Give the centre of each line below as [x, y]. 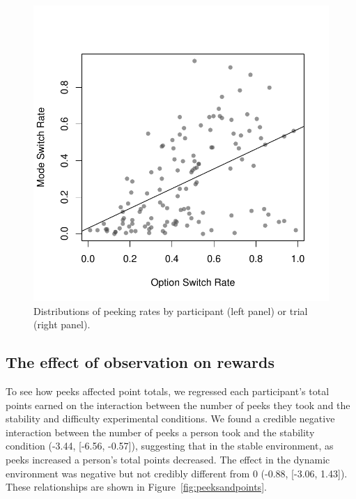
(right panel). [62, 324]
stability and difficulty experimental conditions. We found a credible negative [170, 419]
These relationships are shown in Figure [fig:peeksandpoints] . [136, 487]
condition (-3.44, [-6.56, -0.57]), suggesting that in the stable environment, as [170, 446]
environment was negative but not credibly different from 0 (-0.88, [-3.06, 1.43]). [177, 473]
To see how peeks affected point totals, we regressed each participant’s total [168, 391]
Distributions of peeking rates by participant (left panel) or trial [171, 310]
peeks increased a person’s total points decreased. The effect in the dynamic [168, 459]
